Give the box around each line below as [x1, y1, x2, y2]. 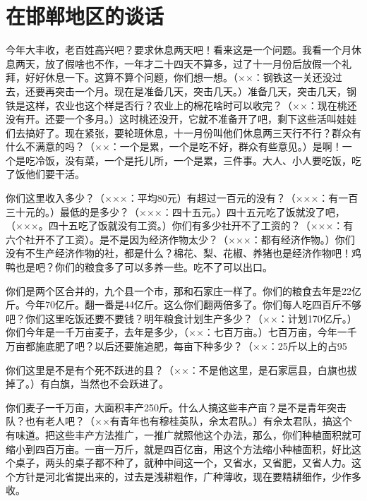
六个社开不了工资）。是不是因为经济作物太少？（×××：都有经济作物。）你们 [6, 231, 355, 246]
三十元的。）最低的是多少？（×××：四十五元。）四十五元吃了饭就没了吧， [6, 204, 345, 219]
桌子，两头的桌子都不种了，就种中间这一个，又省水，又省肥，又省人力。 [15, 455, 351, 470]
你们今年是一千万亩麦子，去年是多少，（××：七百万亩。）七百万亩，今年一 [6, 325, 347, 339]
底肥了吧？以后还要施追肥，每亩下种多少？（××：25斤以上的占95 [44, 339, 347, 353]
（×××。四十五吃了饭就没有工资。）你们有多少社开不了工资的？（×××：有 [6, 218, 354, 233]
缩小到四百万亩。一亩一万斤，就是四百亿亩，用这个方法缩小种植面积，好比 [6, 441, 351, 456]
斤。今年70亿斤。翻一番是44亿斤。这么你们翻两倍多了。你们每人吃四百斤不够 [6, 297, 361, 312]
